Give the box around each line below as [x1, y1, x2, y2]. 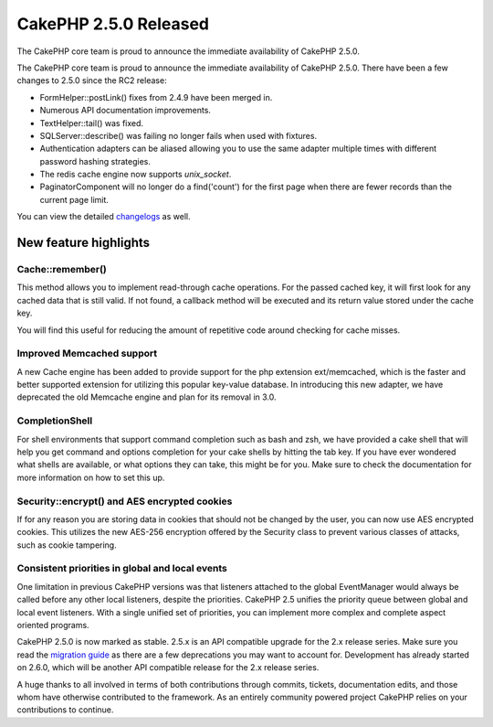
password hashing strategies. [39, 155, 151, 166]
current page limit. [39, 194, 110, 205]
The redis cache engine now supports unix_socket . [39, 169, 232, 180]
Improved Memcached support [16, 347, 158, 360]
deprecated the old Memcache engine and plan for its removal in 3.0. [16, 391, 278, 402]
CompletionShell [16, 414, 93, 427]
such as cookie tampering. [16, 540, 118, 551]
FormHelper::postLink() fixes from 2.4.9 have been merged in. [39, 91, 273, 102]
